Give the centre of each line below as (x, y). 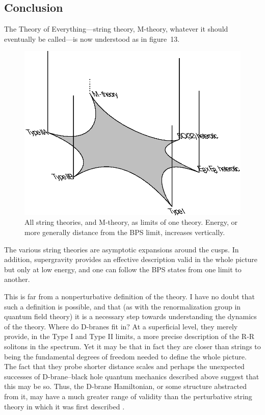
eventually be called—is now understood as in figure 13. (92, 38)
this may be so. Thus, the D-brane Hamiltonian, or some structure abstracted (126, 386)
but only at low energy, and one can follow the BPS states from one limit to (123, 269)
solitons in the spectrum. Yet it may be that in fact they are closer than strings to (132, 346)
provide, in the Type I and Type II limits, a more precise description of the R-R (129, 336)
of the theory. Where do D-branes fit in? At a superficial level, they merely (121, 326)
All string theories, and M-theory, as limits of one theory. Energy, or (131, 222)
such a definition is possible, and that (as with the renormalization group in (123, 306)
